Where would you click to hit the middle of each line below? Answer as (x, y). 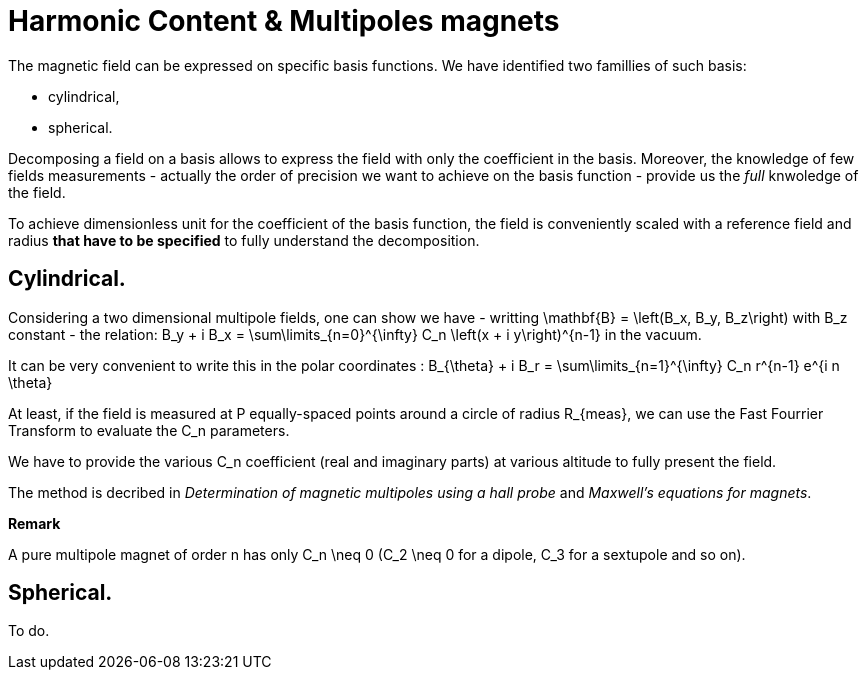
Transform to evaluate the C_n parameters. (149, 430)
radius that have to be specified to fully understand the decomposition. (244, 240)
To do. (29, 631)
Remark (34, 523)
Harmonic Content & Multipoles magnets (284, 21)
